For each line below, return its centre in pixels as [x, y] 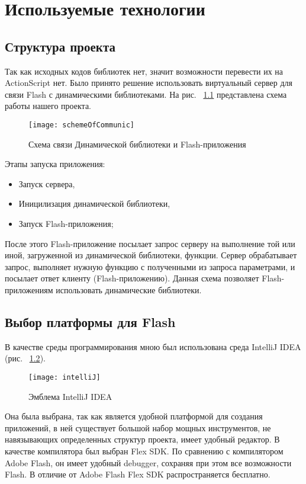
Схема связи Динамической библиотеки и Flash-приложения [137, 144]
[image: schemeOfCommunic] [81, 125]
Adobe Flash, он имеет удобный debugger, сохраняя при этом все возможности [148, 462]
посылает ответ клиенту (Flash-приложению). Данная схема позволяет [132, 278]
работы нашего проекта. [48, 106]
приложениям [29, 289]
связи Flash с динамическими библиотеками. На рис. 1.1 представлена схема [146, 94]
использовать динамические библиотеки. [129, 289]
